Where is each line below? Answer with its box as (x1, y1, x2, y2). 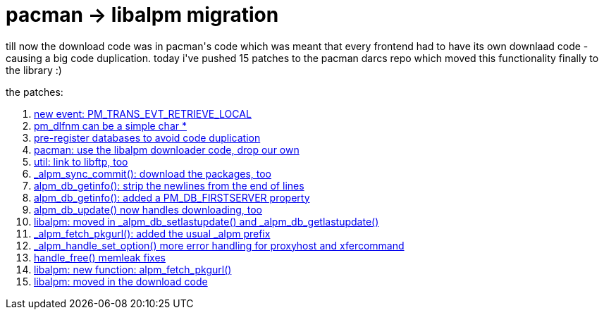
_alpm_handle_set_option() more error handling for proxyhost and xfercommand (34, 239, 405, 252)
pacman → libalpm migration (6, 3, 279, 27)
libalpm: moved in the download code (34, 275, 208, 288)
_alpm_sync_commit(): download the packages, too (34, 167, 271, 180)
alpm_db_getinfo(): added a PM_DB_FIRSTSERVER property (34, 191, 310, 204)
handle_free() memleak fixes (34, 251, 166, 264)
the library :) (6, 63, 62, 76)
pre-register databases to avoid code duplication (34, 131, 261, 144)
